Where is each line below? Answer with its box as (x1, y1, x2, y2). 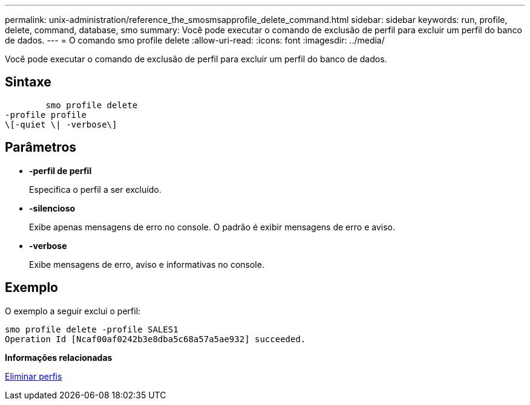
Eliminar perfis (5, 371, 62, 381)
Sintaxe (5, 74, 51, 90)
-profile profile (5, 109, 87, 120)
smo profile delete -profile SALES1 (5, 324, 178, 334)
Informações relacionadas (5, 352, 113, 363)
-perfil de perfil (29, 165, 92, 176)
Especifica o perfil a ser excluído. (29, 184, 162, 195)
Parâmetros (5, 140, 77, 155)
